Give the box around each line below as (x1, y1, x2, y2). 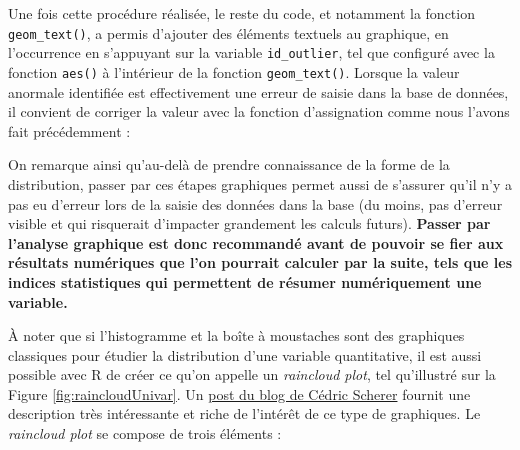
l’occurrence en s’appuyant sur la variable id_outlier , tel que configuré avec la (8, 42, 495, 63)
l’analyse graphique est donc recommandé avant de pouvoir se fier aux (8, 232, 504, 253)
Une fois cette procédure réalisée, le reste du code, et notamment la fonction (8, 3, 475, 23)
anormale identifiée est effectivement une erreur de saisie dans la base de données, (8, 81, 509, 102)
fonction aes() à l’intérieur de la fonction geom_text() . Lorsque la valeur (8, 61, 460, 82)
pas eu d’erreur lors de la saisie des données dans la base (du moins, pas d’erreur (8, 193, 503, 214)
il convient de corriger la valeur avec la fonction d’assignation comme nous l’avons (8, 101, 510, 122)
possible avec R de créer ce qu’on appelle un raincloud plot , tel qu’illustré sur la (8, 364, 496, 385)
